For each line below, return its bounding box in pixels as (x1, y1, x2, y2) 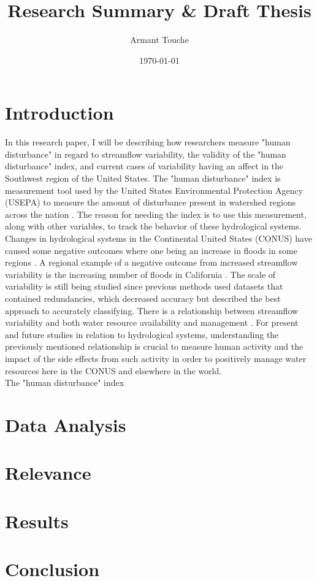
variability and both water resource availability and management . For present (5, 316, 299, 329)
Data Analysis (5, 412, 126, 437)
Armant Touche (130, 33, 189, 46)
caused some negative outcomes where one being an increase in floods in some (5, 244, 297, 256)
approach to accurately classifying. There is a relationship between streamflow (5, 304, 299, 317)
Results (5, 508, 69, 533)
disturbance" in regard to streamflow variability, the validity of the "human (5, 147, 286, 160)
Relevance (5, 460, 91, 485)
